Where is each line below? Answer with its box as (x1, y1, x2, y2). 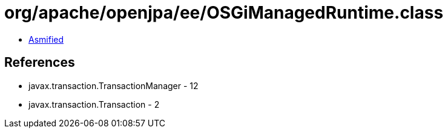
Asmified (28, 34, 64, 45)
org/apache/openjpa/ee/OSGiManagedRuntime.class (4, 2, 444, 23)
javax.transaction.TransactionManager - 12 (28, 80, 199, 91)
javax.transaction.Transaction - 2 (28, 99, 160, 110)
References (4, 55, 75, 70)
